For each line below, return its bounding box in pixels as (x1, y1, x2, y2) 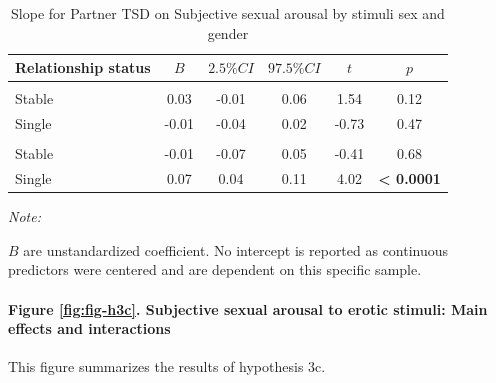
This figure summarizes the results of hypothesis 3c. (8, 356, 326, 377)
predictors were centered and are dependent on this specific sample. (8, 259, 422, 280)
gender (207, 22, 249, 43)
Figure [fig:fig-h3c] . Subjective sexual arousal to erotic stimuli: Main (8, 298, 488, 319)
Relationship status (15, 57, 151, 78)
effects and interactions (8, 318, 171, 339)
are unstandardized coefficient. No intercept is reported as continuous (23, 239, 449, 260)
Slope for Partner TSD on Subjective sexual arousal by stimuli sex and (11, 3, 445, 23)
